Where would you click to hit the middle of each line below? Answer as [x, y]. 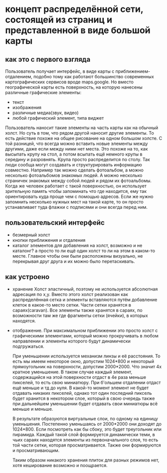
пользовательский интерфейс [55, 223]
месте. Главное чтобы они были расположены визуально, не [78, 256]
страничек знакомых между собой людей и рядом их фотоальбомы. [79, 181]
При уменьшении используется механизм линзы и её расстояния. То [86, 356]
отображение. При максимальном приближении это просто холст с [85, 330]
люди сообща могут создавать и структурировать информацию [74, 165]
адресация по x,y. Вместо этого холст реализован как [70, 294]
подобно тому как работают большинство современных [94, 77]
